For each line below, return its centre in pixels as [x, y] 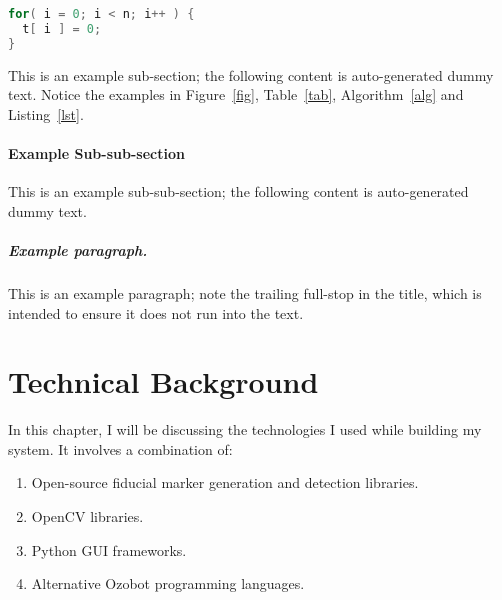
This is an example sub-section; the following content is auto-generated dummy [251, 74]
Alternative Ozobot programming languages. [168, 583]
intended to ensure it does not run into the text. [156, 312]
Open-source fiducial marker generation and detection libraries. [225, 482]
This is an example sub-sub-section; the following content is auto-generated [238, 191]
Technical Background [163, 381]
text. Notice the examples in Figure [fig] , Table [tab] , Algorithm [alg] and [236, 94]
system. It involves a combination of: [120, 448]
